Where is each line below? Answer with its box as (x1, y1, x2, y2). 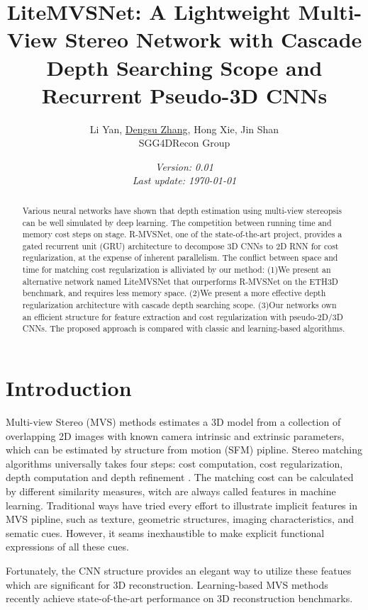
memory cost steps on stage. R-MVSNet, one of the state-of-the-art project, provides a (22, 228, 342, 240)
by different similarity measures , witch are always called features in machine (6, 483, 336, 498)
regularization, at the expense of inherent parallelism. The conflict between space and (22, 252, 338, 264)
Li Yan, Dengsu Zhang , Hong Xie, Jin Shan (89, 121, 279, 136)
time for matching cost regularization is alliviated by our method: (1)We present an (22, 264, 331, 276)
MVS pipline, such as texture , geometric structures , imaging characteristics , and (6, 512, 355, 526)
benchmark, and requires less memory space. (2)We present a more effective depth (22, 287, 326, 299)
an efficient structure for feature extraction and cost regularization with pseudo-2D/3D (22, 310, 343, 322)
